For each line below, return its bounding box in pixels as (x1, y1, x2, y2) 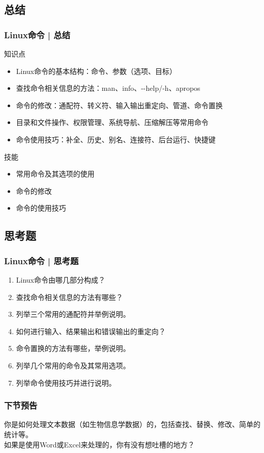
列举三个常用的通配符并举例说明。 (16, 309, 130, 319)
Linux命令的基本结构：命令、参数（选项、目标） (16, 65, 177, 76)
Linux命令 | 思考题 (4, 254, 79, 267)
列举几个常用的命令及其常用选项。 (16, 360, 130, 370)
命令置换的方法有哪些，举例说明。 (16, 343, 130, 354)
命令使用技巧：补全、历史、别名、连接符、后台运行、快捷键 (16, 134, 216, 144)
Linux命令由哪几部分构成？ (16, 274, 106, 285)
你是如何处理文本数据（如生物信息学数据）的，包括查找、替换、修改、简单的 (4, 419, 260, 430)
